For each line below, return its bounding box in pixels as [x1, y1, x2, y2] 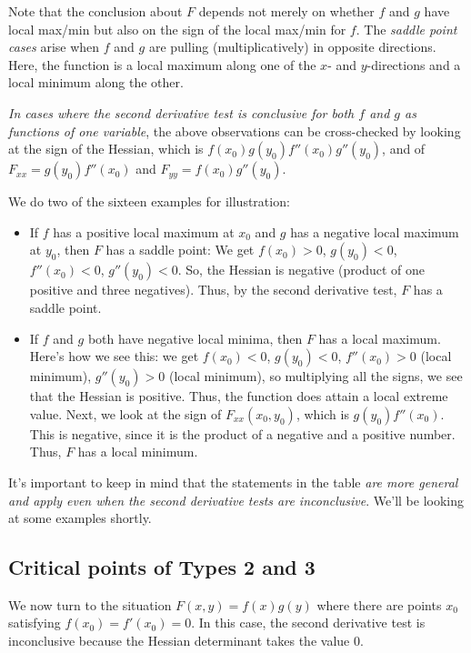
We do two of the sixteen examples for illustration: [8, 192, 290, 211]
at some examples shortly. [8, 508, 152, 527]
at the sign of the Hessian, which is [8, 139, 204, 158]
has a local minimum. [77, 442, 198, 461]
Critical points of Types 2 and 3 [8, 553, 316, 581]
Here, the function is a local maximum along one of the [8, 55, 316, 74]
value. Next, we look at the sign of [29, 404, 222, 423]
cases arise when [8, 37, 100, 56]
